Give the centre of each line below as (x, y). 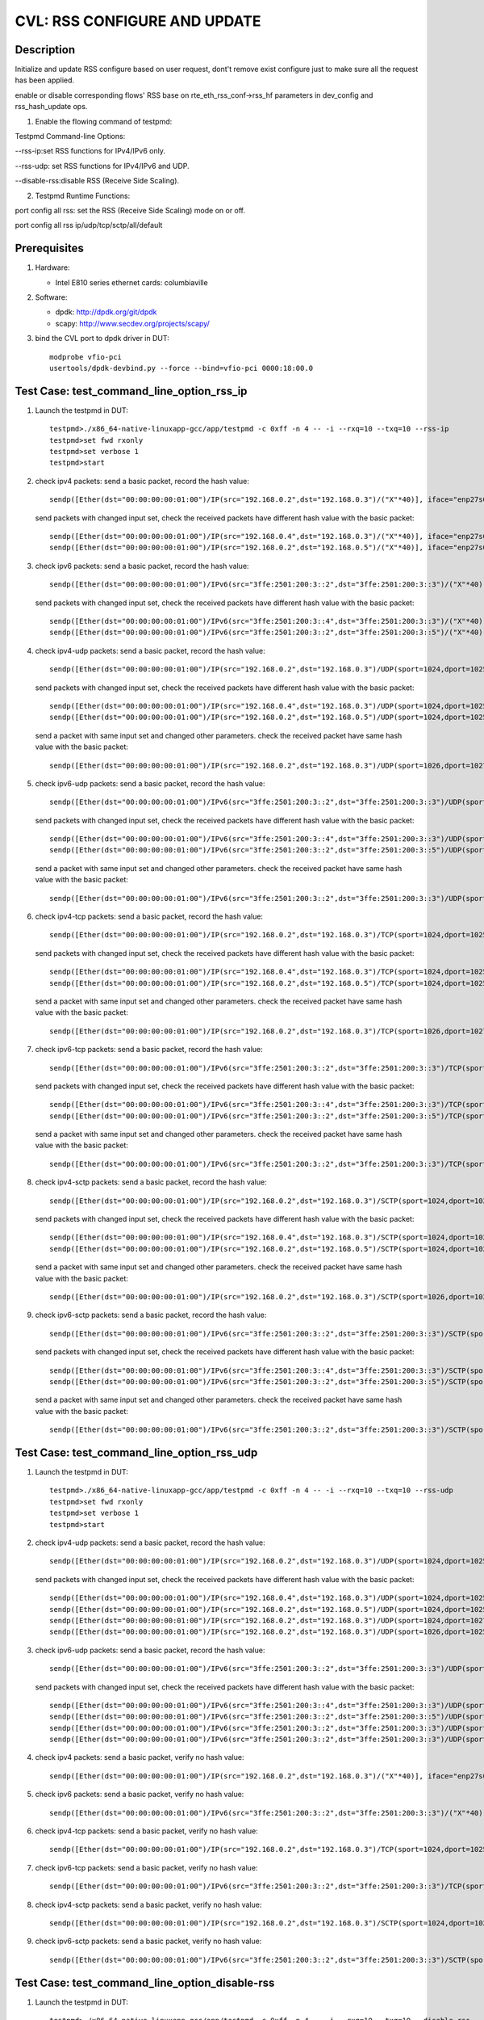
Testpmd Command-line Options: (70, 137)
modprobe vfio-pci (86, 357)
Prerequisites (49, 248)
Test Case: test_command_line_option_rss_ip (131, 391)
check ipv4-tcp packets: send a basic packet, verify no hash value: (146, 1831)
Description (45, 50)
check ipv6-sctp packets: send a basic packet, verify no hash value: (148, 1941)
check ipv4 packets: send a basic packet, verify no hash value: (140, 1757)
